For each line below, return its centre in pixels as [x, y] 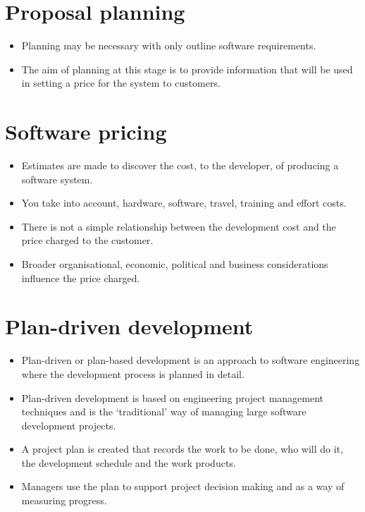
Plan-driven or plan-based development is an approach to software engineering [191, 360]
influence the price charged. [81, 278]
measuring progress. [64, 500]
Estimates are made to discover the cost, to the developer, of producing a [180, 165]
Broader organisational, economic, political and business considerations [175, 264]
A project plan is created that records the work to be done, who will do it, [182, 449]
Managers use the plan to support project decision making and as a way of [183, 486]
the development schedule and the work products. [129, 462]
